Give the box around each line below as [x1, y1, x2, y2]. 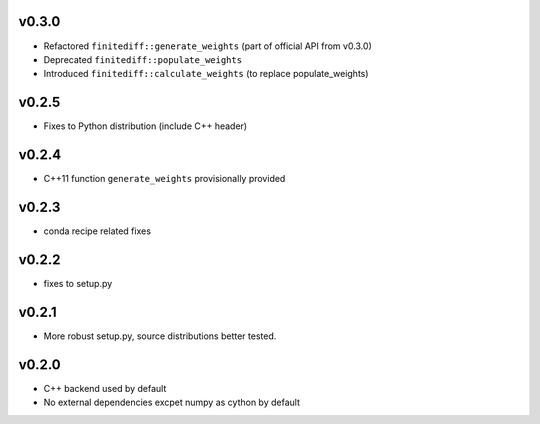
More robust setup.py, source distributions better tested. [43, 330, 277, 342]
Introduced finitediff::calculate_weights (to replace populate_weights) [43, 68, 369, 80]
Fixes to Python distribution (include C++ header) [43, 120, 248, 132]
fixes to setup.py [43, 277, 113, 289]
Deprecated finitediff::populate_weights [43, 53, 243, 65]
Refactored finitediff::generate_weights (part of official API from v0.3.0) [43, 40, 372, 52]
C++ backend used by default [43, 382, 167, 394]
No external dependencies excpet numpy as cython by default [43, 396, 300, 409]
